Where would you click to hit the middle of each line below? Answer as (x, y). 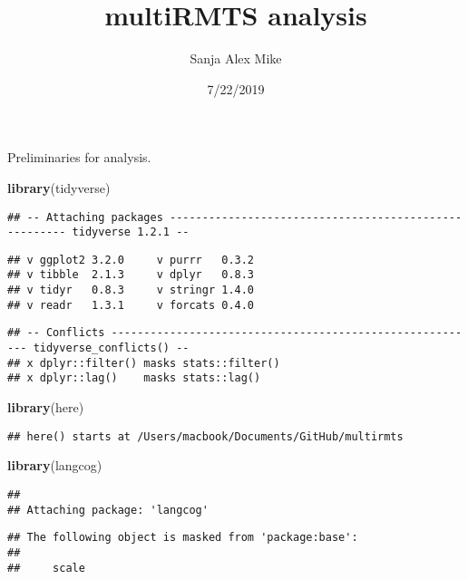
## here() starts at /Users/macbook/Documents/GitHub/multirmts (205, 436)
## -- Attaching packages (85, 217)
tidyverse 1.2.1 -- (131, 232)
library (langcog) (55, 465)
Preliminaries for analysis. (79, 157)
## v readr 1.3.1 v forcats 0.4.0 (131, 305)
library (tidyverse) (59, 187)
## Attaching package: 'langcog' (108, 510)
